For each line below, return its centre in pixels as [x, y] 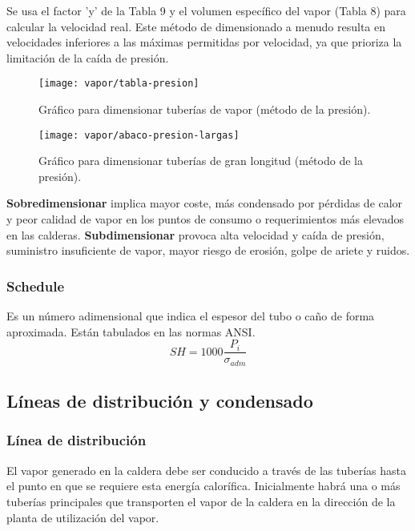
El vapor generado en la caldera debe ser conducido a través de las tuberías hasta [206, 470]
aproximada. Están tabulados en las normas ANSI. [131, 331]
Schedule [36, 286]
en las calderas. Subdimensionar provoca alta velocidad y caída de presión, [195, 234]
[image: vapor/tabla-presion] [119, 84]
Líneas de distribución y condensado [160, 401]
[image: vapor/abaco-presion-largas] [139, 135]
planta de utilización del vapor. [83, 517]
